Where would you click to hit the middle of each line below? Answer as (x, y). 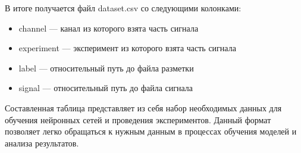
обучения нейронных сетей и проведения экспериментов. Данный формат (138, 119)
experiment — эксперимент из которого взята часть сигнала (127, 48)
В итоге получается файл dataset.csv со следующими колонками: (123, 8)
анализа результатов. (42, 143)
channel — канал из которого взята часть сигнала (109, 28)
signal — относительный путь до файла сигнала (106, 88)
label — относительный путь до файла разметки (106, 68)
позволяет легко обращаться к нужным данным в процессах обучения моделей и (151, 131)
